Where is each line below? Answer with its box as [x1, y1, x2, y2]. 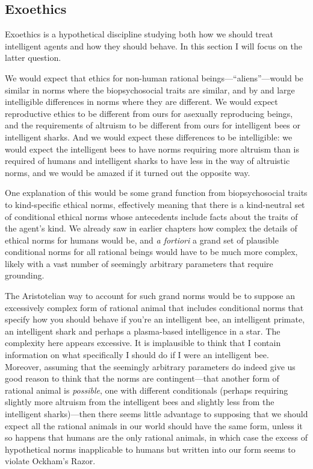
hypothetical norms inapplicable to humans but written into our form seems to [5, 442, 296, 455]
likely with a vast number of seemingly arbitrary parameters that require [5, 257, 273, 269]
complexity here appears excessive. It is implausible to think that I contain [5, 336, 281, 349]
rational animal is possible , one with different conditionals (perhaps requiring [5, 383, 288, 396]
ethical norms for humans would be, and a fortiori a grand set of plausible [5, 233, 279, 246]
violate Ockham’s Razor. [5, 455, 96, 467]
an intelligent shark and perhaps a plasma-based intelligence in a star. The [5, 324, 280, 337]
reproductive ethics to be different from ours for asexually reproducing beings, [5, 107, 293, 119]
